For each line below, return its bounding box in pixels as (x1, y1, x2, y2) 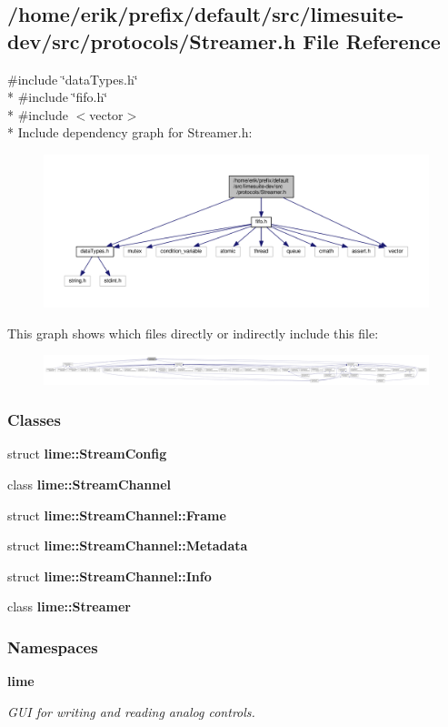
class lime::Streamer (7, 597, 131, 616)
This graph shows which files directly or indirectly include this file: (7, 323, 379, 342)
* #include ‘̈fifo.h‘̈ (7, 87, 108, 106)
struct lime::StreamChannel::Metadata (7, 536, 248, 555)
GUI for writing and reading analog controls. (7, 702, 255, 721)
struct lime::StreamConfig (7, 444, 167, 463)
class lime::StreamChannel (7, 474, 172, 493)
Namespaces (7, 635, 98, 658)
